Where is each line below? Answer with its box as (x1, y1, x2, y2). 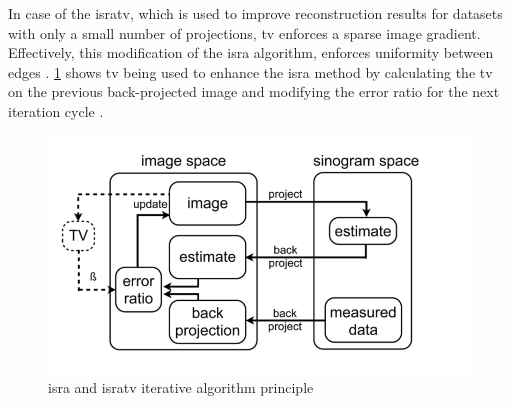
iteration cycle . (8, 100, 104, 121)
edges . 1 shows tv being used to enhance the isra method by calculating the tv (8, 61, 493, 82)
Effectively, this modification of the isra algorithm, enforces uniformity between (8, 42, 494, 63)
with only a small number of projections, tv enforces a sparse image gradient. (8, 22, 481, 43)
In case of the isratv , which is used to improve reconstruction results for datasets (8, 3, 503, 23)
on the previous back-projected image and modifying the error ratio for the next (8, 81, 500, 102)
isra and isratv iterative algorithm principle (48, 376, 314, 397)
